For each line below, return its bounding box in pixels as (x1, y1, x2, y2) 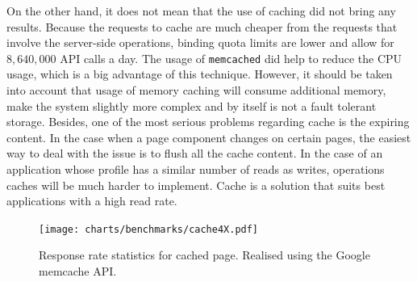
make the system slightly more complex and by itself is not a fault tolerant (6, 97, 377, 114)
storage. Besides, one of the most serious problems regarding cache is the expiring (6, 113, 410, 130)
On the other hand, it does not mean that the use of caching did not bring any (6, 2, 396, 19)
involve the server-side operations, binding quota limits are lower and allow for (6, 34, 394, 51)
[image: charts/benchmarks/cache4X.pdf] (39, 223, 259, 235)
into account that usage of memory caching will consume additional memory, (6, 82, 386, 99)
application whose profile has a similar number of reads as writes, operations (6, 161, 385, 177)
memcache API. (39, 263, 117, 280)
